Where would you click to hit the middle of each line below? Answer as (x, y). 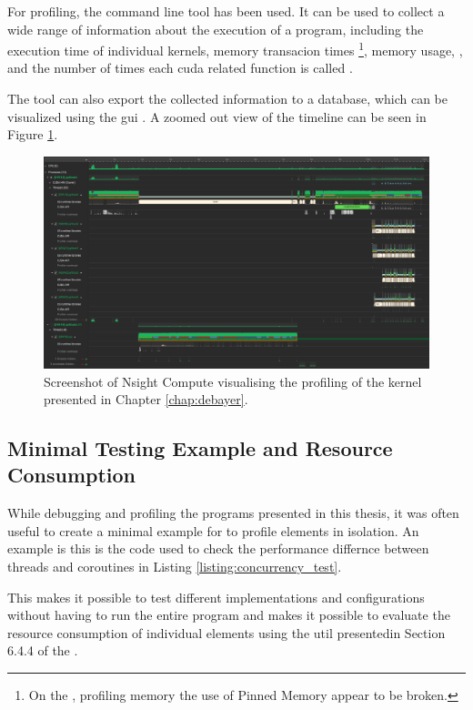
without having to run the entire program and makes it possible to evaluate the (229, 615)
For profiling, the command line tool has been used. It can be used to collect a (226, 11)
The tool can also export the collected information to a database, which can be (227, 99)
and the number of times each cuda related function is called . (180, 68)
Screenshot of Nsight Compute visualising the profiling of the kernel (233, 381)
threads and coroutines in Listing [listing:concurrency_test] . (175, 567)
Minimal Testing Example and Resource (200, 448)
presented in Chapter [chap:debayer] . (146, 399)
